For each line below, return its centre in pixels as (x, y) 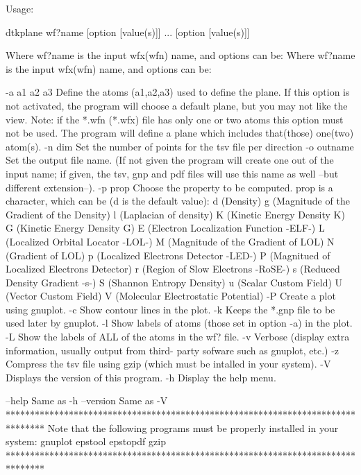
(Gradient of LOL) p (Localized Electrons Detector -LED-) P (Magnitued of (168, 255)
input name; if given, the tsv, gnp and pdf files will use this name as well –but (172, 173)
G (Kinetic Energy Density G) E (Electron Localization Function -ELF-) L (165, 228)
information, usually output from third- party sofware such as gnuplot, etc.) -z (173, 350)
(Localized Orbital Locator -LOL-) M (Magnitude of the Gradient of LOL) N (170, 241)
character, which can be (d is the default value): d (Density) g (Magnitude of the (178, 201)
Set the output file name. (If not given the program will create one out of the (170, 160)
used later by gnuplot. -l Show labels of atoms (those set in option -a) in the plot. (179, 323)
